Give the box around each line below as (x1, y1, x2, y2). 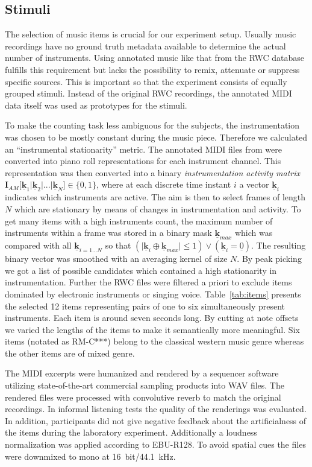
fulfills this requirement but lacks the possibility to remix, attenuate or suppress (5, 63, 300, 75)
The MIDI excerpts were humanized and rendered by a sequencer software (5, 367, 279, 380)
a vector (239, 178, 269, 191)
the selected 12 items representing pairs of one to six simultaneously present (5, 299, 285, 312)
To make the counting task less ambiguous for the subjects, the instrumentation (5, 119, 300, 132)
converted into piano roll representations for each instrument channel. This (5, 154, 281, 167)
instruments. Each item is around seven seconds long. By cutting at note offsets (5, 311, 299, 324)
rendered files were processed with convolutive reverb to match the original (5, 390, 281, 403)
